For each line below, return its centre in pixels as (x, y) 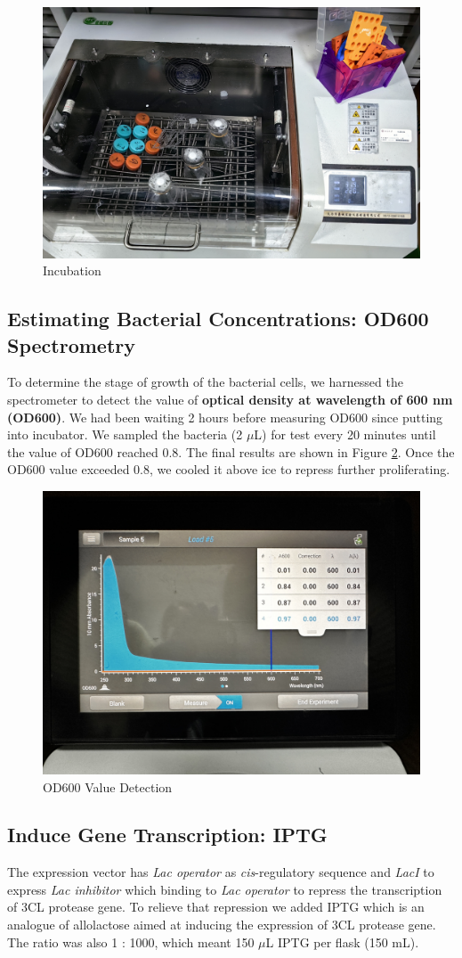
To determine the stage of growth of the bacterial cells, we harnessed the (205, 382)
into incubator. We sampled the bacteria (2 (125, 434)
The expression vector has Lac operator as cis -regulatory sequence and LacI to (221, 872)
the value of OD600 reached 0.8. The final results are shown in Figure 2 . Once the (231, 451)
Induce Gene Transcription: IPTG (167, 835)
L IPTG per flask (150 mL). (342, 942)
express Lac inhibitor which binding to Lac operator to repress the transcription (225, 889)
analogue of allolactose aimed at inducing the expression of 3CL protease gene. (222, 925)
